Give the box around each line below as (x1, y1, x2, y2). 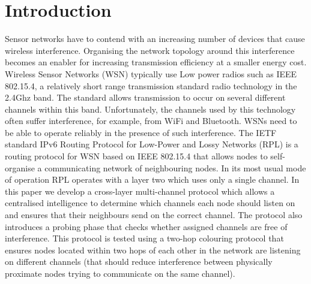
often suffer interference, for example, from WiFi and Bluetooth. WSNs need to (5, 114, 297, 127)
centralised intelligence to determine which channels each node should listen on (5, 197, 295, 209)
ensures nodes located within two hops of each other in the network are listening (5, 243, 301, 256)
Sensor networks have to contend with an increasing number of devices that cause (5, 32, 305, 45)
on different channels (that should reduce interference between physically (5, 255, 273, 268)
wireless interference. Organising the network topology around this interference (5, 44, 295, 56)
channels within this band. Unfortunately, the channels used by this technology (5, 102, 296, 115)
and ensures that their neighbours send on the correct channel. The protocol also (5, 209, 303, 221)
